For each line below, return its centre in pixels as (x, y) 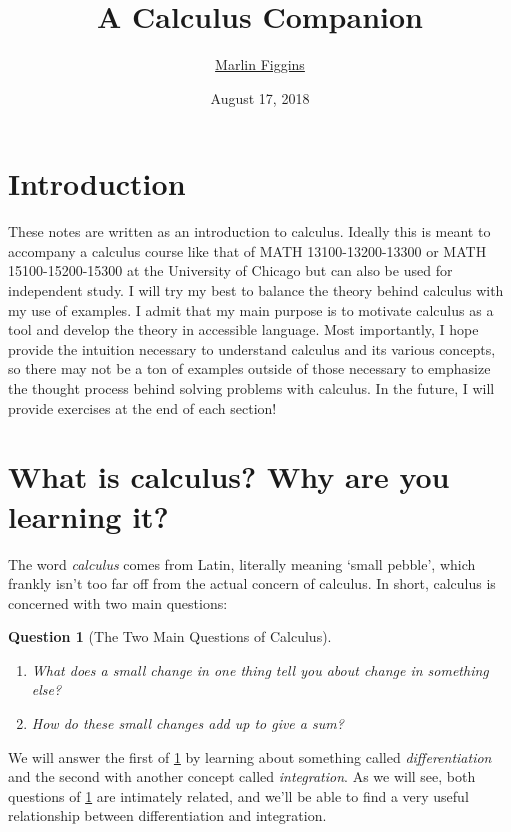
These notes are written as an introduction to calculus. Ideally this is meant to (249, 231)
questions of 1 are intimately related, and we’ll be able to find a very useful (238, 795)
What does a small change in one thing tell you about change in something (260, 669)
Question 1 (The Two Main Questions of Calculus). (170, 636)
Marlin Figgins (260, 64)
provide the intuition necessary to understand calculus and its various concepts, (252, 348)
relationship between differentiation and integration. (167, 815)
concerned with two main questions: (118, 602)
